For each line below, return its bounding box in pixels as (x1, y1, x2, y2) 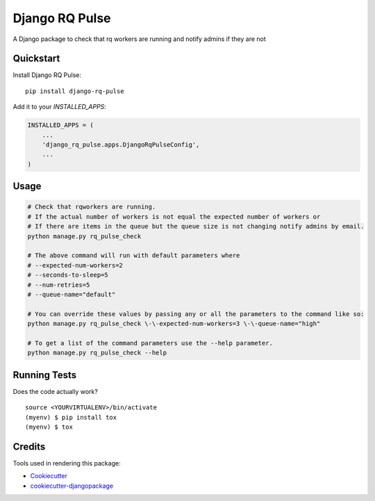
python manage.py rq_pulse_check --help (27, 349, 167, 357)
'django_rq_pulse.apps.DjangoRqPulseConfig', (42, 141, 200, 149)
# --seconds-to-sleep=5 (27, 271, 109, 279)
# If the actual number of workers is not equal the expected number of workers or (27, 213, 321, 220)
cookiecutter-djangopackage (30, 482, 114, 490)
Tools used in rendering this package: (12, 459, 121, 467)
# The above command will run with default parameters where (27, 252, 240, 260)
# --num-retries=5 (27, 281, 90, 288)
